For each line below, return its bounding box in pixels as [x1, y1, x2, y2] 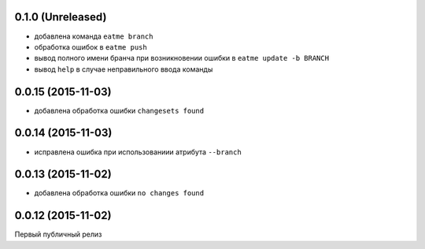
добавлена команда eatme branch [34, 32, 153, 41]
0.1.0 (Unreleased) [14, 10, 107, 24]
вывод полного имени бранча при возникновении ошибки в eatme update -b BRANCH [34, 54, 330, 63]
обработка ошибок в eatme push [34, 42, 147, 51]
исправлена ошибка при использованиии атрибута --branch [34, 147, 242, 157]
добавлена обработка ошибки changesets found [34, 106, 205, 115]
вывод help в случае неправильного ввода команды [34, 64, 213, 74]
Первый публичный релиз [14, 229, 102, 240]
